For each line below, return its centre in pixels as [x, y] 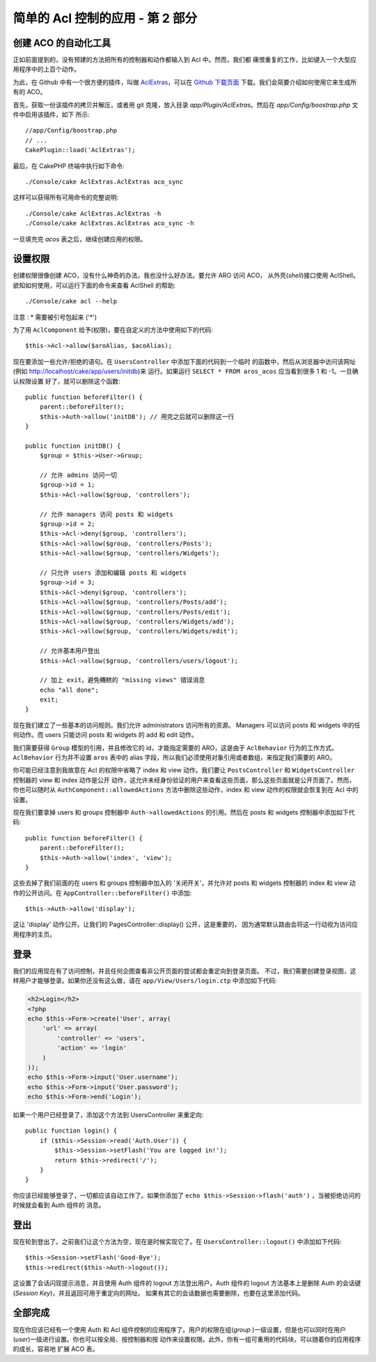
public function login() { [71, 1131]
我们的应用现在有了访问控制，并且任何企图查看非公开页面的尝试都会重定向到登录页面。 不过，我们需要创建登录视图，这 [185, 971]
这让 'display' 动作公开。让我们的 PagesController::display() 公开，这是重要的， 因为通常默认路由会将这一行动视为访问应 [186, 925]
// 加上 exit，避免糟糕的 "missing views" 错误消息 [122, 680]
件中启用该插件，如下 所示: [51, 114]
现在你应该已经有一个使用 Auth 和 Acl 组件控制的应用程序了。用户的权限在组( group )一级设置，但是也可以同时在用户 [179, 1329]
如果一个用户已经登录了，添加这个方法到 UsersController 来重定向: [108, 1115]
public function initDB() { [73, 446]
